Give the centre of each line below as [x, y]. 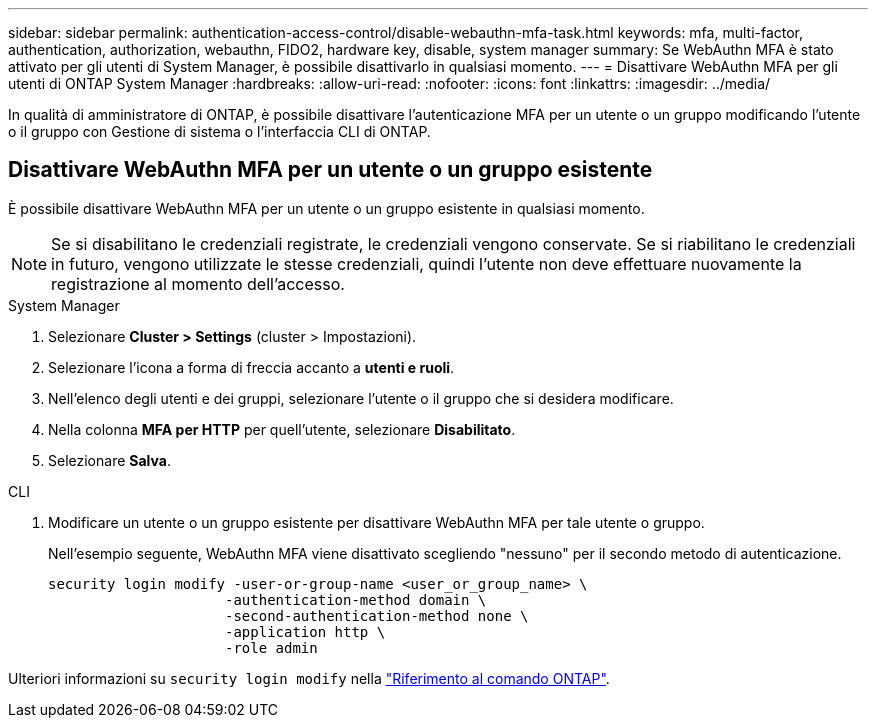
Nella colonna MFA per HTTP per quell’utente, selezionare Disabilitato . [282, 429]
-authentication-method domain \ [356, 599]
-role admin [271, 647]
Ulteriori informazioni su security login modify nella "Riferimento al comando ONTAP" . [309, 678]
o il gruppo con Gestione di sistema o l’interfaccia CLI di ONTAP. [219, 131]
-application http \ [305, 631]
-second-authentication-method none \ [377, 615]
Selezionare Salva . [109, 460]
